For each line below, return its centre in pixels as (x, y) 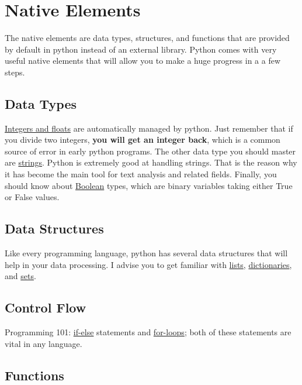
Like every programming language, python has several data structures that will (146, 253)
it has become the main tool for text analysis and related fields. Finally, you (141, 174)
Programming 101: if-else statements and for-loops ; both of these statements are (148, 332)
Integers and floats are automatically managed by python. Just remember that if (149, 128)
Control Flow (46, 307)
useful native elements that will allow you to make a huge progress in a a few (143, 61)
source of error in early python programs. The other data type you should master (150, 151)
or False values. (32, 197)
